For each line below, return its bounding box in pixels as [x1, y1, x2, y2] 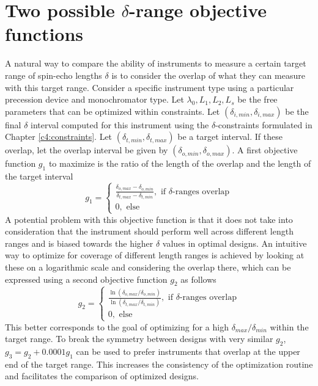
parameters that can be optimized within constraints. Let [5, 104, 220, 117]
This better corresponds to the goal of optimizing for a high [5, 320, 229, 333]
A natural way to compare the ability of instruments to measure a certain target [5, 57, 306, 70]
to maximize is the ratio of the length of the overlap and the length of [48, 157, 311, 170]
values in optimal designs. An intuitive [162, 236, 307, 249]
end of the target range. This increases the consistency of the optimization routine [5, 357, 313, 370]
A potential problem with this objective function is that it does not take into [5, 213, 293, 225]
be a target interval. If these [177, 130, 283, 143]
